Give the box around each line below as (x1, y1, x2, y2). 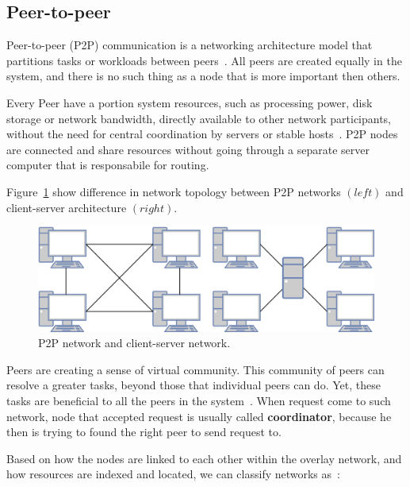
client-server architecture (6, 199, 127, 215)
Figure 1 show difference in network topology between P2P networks (6, 183, 341, 199)
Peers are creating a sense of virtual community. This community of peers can (6, 361, 385, 377)
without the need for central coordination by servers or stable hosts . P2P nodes (6, 126, 398, 142)
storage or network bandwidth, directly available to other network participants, (6, 110, 392, 126)
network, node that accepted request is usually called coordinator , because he (6, 408, 392, 424)
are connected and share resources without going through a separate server (6, 141, 370, 157)
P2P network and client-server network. (38, 334, 231, 351)
